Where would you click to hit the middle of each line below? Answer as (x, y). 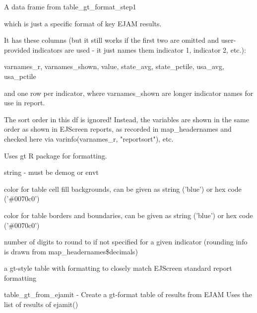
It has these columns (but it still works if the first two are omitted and (111, 40)
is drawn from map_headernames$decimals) (71, 251)
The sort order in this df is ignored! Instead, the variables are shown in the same (127, 119)
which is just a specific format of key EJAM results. (83, 23)
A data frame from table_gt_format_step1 (70, 6)
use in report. (25, 103)
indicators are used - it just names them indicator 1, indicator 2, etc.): (139, 49)
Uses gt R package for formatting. (56, 155)
